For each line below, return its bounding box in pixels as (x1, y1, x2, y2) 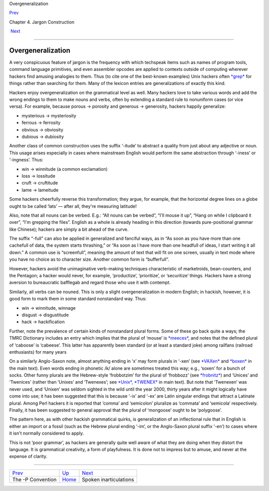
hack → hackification (21, 319, 65, 325)
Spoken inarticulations (82, 476, 134, 483)
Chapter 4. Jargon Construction (9, 19, 75, 25)
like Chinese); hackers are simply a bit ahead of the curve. (9, 226, 129, 232)
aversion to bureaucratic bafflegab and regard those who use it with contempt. (9, 280, 171, 286)
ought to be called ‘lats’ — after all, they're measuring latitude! (9, 203, 137, 209)
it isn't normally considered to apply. (9, 430, 84, 437)
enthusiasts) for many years (9, 349, 67, 355)
